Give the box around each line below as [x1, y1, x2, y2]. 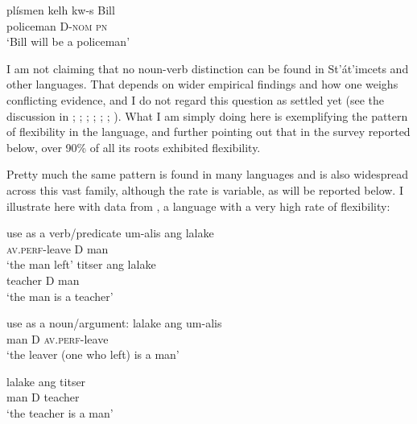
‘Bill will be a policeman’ [6, 33, 130, 50]
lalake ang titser [6, 373, 86, 389]
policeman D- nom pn [6, 17, 108, 34]
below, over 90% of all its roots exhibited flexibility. [6, 138, 261, 155]
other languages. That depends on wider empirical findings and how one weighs [6, 76, 398, 93]
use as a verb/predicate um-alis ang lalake [6, 224, 214, 241]
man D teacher [6, 389, 80, 405]
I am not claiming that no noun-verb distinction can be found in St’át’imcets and [6, 60, 409, 76]
